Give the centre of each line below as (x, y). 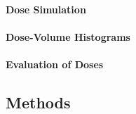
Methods (38, 102)
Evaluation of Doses (55, 64)
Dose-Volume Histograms (68, 36)
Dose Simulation (46, 9)
